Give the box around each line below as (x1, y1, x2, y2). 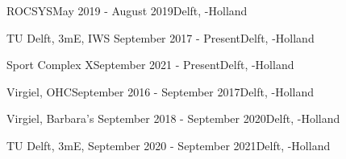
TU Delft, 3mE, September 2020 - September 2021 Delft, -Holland (6, 137, 331, 153)
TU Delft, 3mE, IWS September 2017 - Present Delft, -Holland (6, 29, 315, 46)
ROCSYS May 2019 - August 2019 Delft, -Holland (6, 2, 248, 18)
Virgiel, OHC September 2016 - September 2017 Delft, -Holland (6, 83, 315, 100)
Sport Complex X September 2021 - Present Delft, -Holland (6, 56, 294, 73)
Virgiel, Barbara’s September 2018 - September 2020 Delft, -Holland (6, 110, 340, 127)
